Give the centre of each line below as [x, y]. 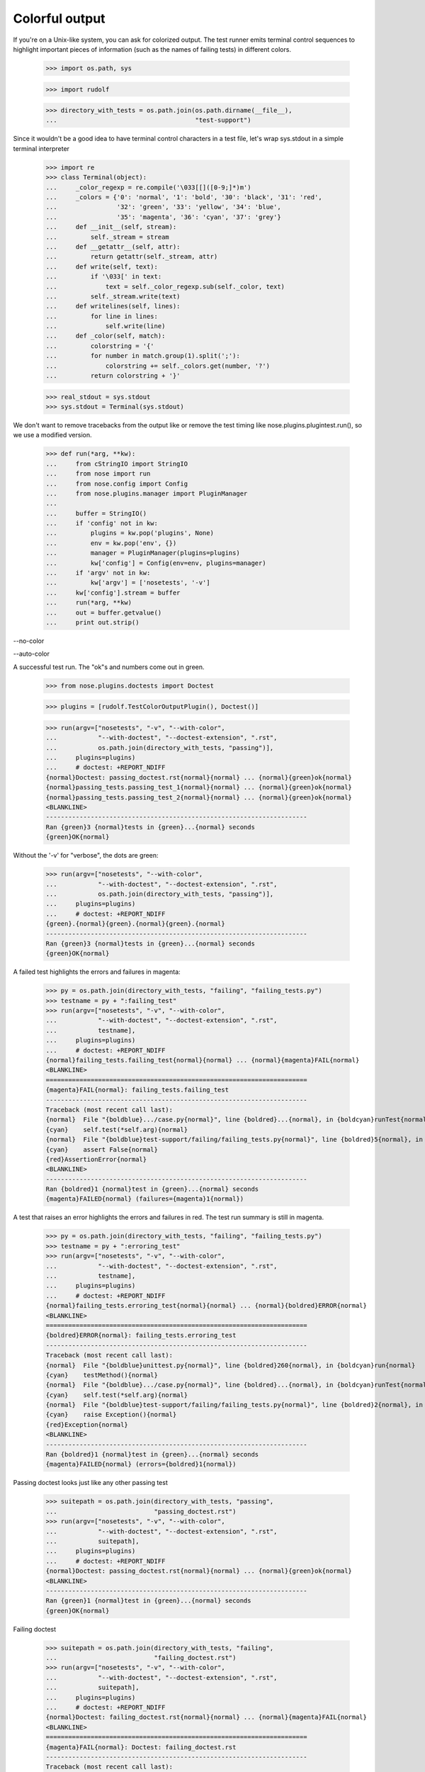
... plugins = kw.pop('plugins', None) [130, 533]
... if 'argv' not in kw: [98, 573]
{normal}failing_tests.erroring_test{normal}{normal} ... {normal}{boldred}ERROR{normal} [206, 1306]
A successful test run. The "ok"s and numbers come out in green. [109, 667]
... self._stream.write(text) [113, 296]
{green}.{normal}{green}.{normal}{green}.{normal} [136, 924]
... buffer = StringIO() [96, 513]
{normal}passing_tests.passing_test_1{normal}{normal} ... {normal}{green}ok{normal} [199, 787]
